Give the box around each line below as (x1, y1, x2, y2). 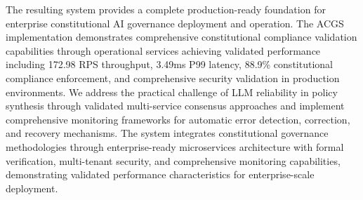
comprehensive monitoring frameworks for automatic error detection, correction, (6, 112, 350, 126)
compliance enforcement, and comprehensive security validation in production (6, 70, 340, 85)
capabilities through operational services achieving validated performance (6, 43, 321, 58)
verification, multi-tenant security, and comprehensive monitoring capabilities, (6, 153, 341, 168)
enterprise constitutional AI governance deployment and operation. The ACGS (6, 15, 344, 30)
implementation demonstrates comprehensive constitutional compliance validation (6, 29, 357, 44)
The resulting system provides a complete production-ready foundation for (6, 2, 326, 16)
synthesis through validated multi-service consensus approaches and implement (6, 98, 345, 113)
